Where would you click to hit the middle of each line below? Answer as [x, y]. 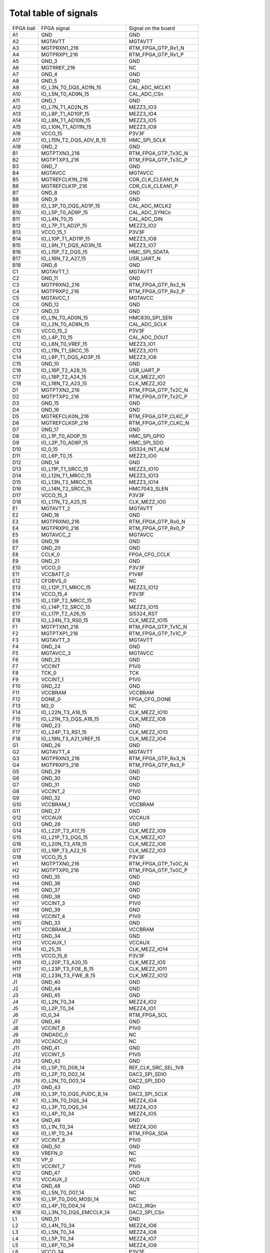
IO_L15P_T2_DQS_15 [64, 252]
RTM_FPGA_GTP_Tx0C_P [158, 870]
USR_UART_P [144, 370]
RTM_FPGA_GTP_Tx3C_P [158, 159]
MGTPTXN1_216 [60, 626]
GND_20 [51, 548]
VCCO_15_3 [54, 495]
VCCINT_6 [53, 1028]
